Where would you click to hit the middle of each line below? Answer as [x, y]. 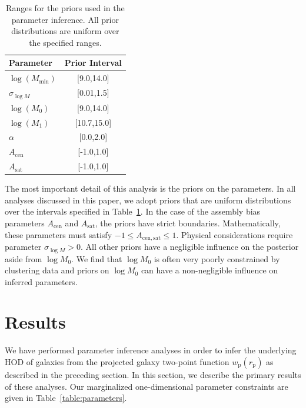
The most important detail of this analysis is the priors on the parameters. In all [150, 188]
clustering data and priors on [57, 270]
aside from [24, 258]
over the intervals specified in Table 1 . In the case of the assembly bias [133, 211]
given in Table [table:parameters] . [66, 398]
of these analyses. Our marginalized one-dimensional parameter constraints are [147, 386]
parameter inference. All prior [65, 19]
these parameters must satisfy [59, 234]
